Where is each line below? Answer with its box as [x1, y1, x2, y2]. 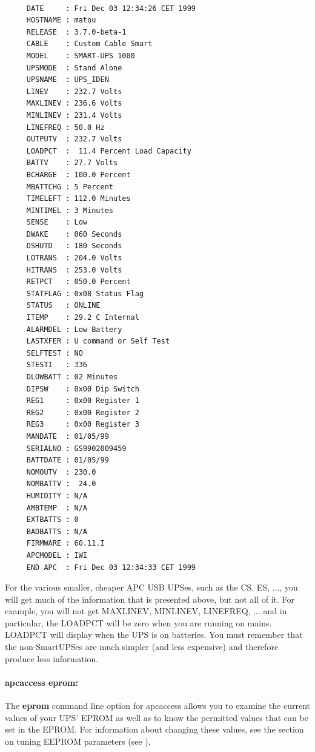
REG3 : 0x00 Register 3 [26, 420, 139, 429]
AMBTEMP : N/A [26, 503, 88, 512]
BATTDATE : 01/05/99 [26, 456, 109, 465]
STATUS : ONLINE [26, 301, 101, 310]
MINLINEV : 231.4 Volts [26, 110, 122, 120]
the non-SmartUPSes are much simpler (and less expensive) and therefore [5, 640, 279, 653]
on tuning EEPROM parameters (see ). [5, 734, 151, 747]
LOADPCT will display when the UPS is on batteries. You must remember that [5, 628, 303, 641]
